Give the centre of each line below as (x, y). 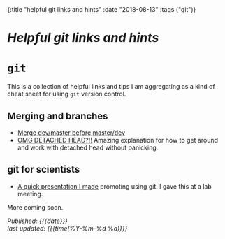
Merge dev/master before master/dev (71, 132)
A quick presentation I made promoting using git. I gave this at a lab (114, 186)
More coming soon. (35, 207)
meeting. (30, 194)
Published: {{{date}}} (38, 221)
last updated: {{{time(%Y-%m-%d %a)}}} (67, 228)
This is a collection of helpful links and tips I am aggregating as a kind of (111, 87)
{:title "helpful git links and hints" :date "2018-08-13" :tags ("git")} (102, 9)
